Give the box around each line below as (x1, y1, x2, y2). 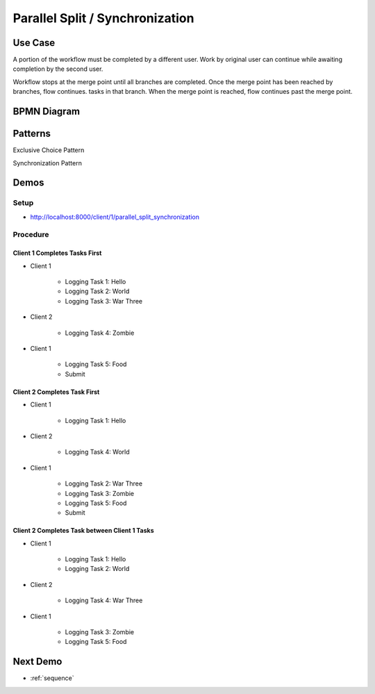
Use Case (12, 37, 56, 49)
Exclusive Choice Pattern (12, 146, 85, 154)
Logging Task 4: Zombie (65, 329, 135, 337)
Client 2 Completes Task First (12, 388, 100, 396)
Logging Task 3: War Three (65, 297, 143, 305)
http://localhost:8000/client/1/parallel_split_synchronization (30, 213, 200, 221)
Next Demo (12, 656, 62, 668)
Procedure (12, 230, 49, 240)
